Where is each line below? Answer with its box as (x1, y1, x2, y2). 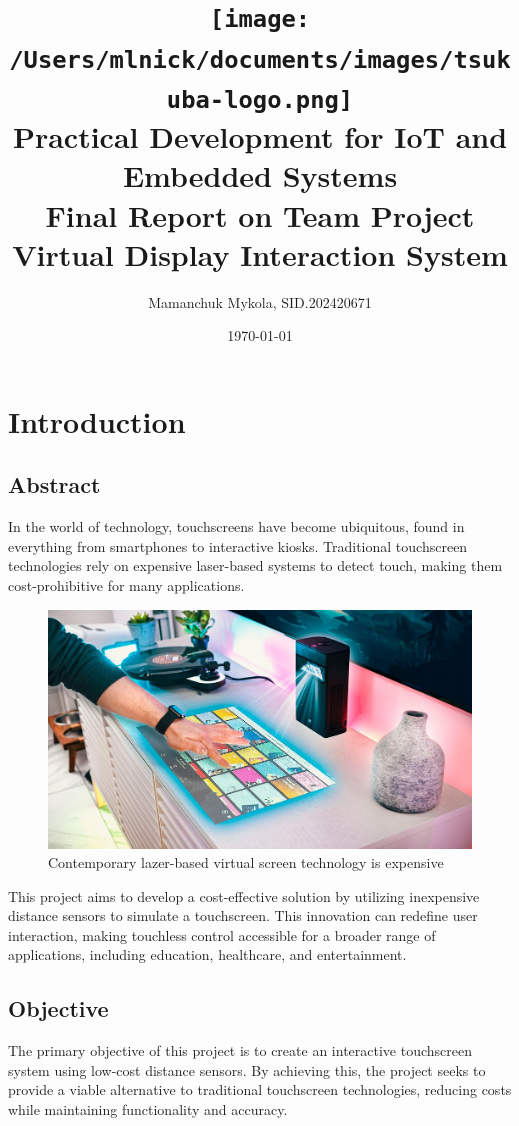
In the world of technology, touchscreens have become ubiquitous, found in (8, 516, 465, 537)
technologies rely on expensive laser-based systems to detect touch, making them (8, 555, 503, 576)
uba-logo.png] (166, 85, 354, 114)
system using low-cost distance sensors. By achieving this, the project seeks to (8, 1059, 486, 1080)
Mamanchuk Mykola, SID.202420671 (148, 291, 372, 312)
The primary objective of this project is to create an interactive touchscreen (8, 1040, 472, 1061)
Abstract (8, 469, 101, 500)
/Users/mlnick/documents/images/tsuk (9, 45, 511, 74)
